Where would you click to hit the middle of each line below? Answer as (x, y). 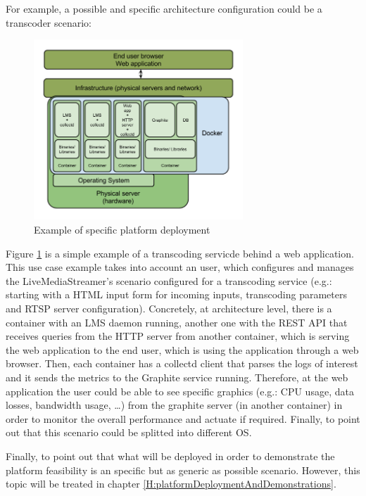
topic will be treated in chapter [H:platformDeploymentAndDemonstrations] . (171, 484)
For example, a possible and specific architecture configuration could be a (164, 8)
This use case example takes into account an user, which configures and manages (180, 267)
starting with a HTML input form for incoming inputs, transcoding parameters (176, 294)
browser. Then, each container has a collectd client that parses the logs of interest (182, 363)
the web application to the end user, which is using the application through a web (182, 349)
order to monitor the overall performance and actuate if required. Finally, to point (183, 418)
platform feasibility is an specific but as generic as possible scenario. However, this (183, 470)
